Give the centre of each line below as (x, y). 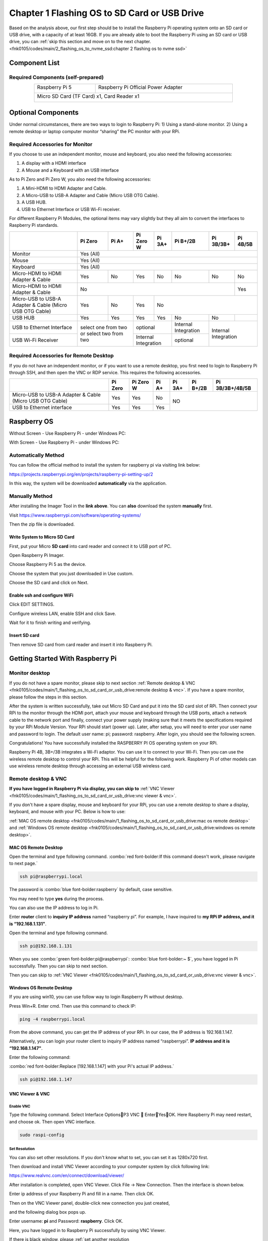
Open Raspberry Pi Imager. (37, 555)
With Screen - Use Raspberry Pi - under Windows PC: (64, 442)
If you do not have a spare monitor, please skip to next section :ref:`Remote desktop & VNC (102, 683)
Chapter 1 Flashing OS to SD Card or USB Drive (107, 13)
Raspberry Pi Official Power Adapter (140, 87)
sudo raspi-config (42, 1135)
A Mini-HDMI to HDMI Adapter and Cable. (64, 188)
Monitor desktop (30, 673)
